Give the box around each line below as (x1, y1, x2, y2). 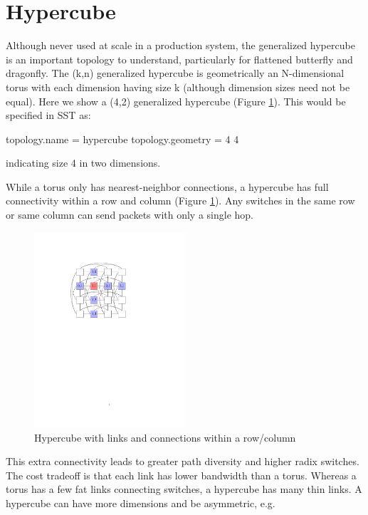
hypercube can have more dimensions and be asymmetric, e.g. (6, 496, 275, 511)
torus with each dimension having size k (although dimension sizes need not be (6, 79, 350, 94)
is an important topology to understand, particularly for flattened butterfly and (6, 51, 353, 66)
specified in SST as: (6, 108, 91, 123)
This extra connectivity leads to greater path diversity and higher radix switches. (6, 454, 359, 469)
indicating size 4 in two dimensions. (6, 155, 161, 170)
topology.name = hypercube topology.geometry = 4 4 (6, 131, 239, 146)
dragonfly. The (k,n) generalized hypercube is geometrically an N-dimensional (6, 66, 345, 80)
